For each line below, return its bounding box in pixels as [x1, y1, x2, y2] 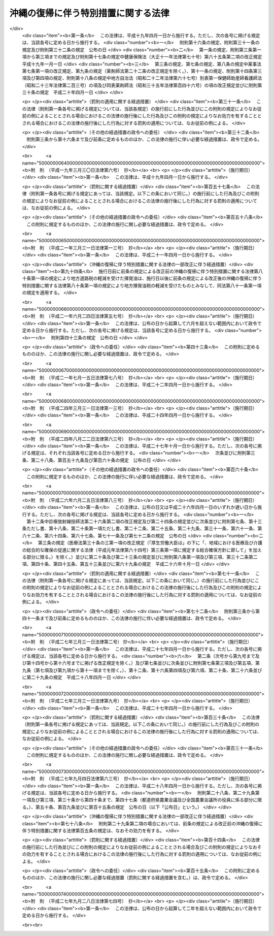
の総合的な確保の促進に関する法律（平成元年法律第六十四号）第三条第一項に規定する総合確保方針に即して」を [22, 546, 253, 553]
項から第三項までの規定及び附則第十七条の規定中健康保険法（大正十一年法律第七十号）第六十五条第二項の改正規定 [22, 54, 262, 60]
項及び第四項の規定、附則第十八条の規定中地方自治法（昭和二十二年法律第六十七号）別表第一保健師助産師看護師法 [22, 75, 262, 81]
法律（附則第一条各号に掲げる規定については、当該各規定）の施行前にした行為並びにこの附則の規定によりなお [26, 106, 257, 112]
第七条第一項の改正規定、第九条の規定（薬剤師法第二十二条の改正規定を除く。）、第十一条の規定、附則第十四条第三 [22, 68, 262, 74]
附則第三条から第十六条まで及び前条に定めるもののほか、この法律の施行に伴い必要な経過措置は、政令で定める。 [26, 136, 262, 142]
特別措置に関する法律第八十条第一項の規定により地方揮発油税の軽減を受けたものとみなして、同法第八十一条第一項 [22, 282, 262, 288]
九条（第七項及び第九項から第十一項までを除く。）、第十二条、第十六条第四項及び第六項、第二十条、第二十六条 [22, 667, 253, 673]
